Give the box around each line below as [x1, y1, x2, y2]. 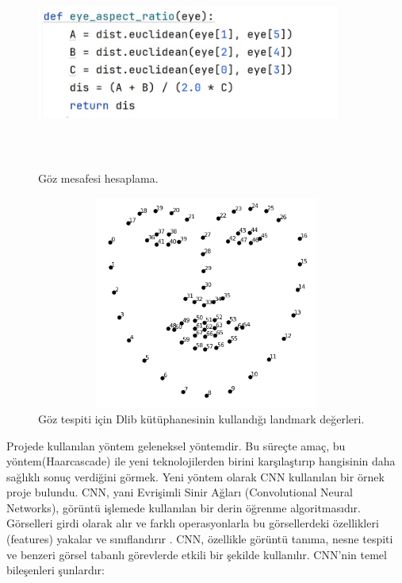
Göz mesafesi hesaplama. [38, 170, 159, 187]
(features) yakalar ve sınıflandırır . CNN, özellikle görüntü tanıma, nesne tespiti [6, 531, 393, 547]
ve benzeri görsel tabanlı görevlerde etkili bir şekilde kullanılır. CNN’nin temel [6, 546, 387, 562]
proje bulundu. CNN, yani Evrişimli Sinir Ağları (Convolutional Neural [6, 484, 353, 500]
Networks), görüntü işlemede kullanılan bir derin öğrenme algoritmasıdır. [6, 499, 361, 515]
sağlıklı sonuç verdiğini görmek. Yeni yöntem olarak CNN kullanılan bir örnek [6, 468, 385, 485]
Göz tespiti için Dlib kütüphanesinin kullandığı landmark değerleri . [38, 410, 365, 427]
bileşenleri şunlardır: [6, 562, 105, 578]
